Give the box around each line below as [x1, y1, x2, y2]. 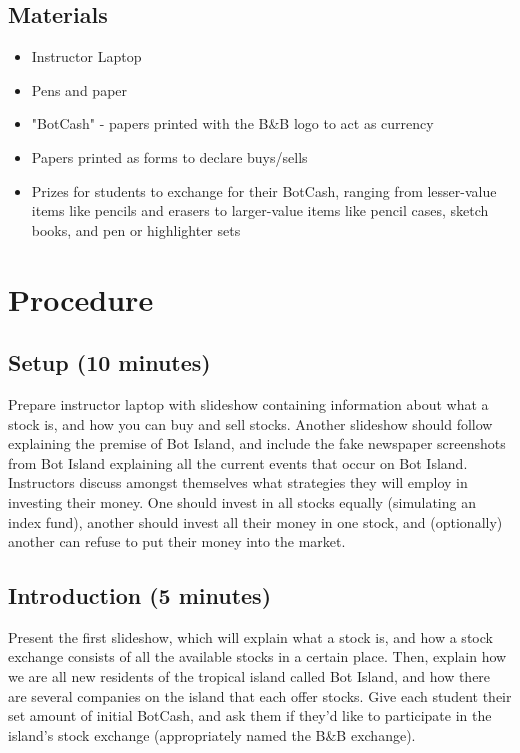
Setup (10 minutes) [8, 347, 211, 378]
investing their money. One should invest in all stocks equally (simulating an [8, 491, 476, 512]
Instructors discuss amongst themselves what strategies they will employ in [8, 472, 468, 493]
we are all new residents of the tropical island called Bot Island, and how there [8, 666, 491, 687]
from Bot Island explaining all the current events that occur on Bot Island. [8, 452, 468, 473]
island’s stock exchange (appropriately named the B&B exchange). [8, 724, 416, 745]
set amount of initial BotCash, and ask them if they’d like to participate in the [8, 705, 492, 726]
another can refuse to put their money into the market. [8, 531, 346, 552]
